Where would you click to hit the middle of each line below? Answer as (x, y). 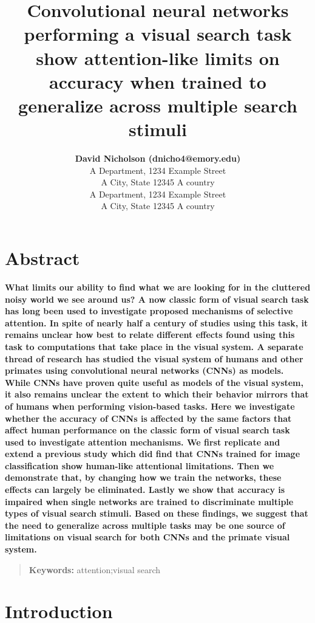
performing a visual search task (158, 34)
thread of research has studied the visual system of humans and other (154, 358)
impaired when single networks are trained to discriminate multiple (149, 501)
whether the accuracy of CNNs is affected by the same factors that (148, 418)
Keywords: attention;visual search (95, 569)
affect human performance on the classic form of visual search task (147, 430)
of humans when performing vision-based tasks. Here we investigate (150, 406)
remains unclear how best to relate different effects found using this (150, 335)
